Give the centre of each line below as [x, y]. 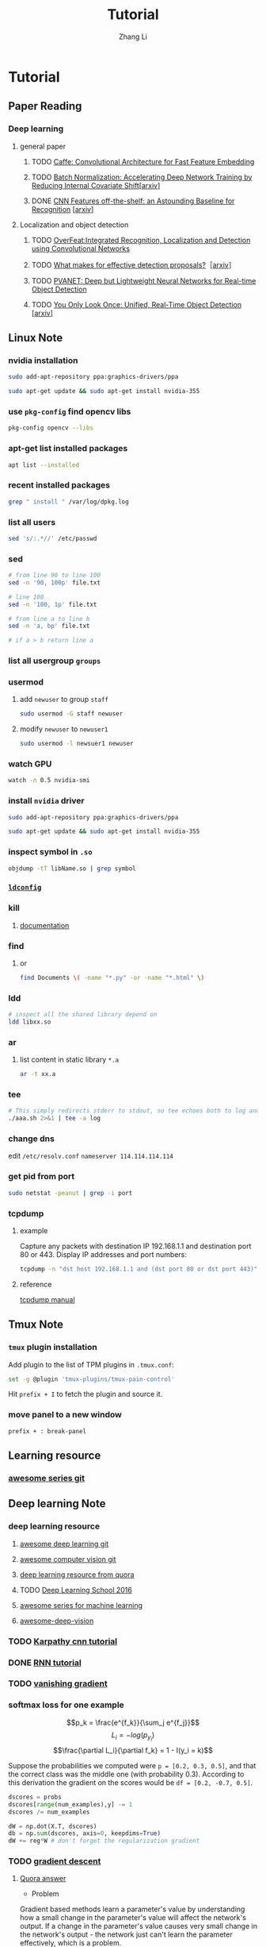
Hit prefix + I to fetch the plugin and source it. [85, 1394]
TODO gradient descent [55, 1861]
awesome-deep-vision [57, 1621]
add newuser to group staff [64, 700]
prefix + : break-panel [47, 1431]
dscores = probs [35, 1797]
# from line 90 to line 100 [55, 576]
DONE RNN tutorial [45, 1663]
